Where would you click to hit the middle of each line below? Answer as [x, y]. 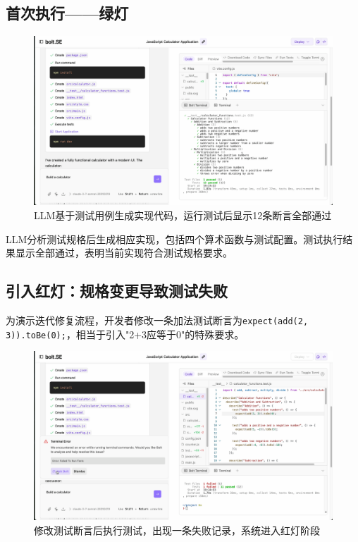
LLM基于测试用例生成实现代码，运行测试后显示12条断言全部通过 [183, 215]
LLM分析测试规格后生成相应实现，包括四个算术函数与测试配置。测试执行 [174, 239]
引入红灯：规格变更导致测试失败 [117, 291]
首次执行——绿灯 [67, 13]
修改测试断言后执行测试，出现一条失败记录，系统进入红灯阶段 [177, 530]
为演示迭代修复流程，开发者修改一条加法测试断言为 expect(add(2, [157, 320]
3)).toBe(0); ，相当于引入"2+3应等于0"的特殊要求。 [125, 334]
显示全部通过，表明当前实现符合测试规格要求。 [124, 253]
